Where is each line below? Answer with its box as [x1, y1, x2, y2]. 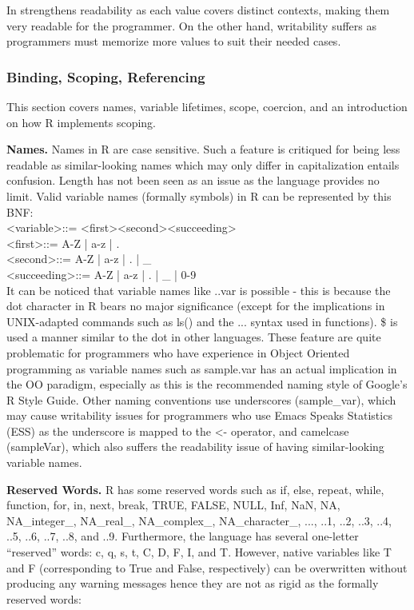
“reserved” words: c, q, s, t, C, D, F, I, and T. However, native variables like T [6, 544, 392, 560]
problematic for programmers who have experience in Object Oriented [6, 344, 350, 361]
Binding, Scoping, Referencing [6, 66, 205, 86]
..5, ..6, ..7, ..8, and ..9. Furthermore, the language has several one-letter [6, 528, 359, 544]
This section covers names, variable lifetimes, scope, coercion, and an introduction [6, 98, 408, 114]
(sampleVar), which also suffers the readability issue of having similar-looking [6, 438, 384, 455]
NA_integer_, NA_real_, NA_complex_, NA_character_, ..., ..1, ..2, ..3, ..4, [6, 512, 392, 528]
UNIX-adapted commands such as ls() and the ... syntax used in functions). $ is [6, 313, 398, 329]
